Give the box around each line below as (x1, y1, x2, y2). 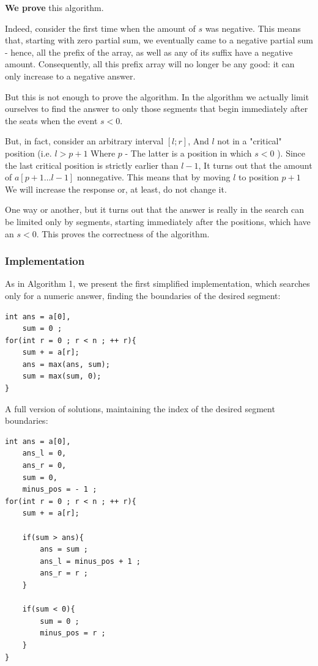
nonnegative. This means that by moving (76, 171, 231, 183)
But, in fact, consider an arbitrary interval (5, 135, 164, 147)
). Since (277, 146, 306, 159)
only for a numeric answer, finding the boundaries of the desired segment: (5, 289, 281, 302)
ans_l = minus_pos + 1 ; (40, 557, 141, 566)
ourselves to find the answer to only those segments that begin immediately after (5, 102, 308, 115)
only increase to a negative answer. (5, 69, 136, 82)
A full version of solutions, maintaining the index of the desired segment (5, 402, 275, 415)
